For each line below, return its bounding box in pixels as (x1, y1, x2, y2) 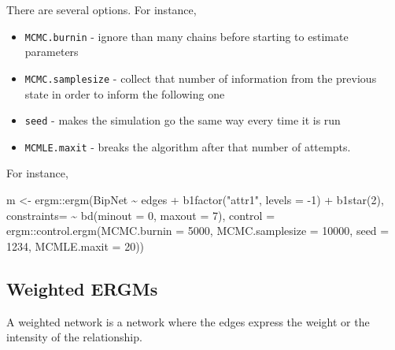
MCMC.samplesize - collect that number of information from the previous (24, 69, 377, 86)
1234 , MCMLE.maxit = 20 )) (6, 237, 145, 254)
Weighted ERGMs (6, 276, 158, 300)
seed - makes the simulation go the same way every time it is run (24, 112, 341, 128)
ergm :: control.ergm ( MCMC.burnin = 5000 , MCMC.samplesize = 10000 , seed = (6, 222, 389, 239)
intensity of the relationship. (6, 329, 142, 345)
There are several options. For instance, (6, 2, 197, 17)
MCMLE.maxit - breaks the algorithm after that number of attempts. (24, 138, 351, 155)
